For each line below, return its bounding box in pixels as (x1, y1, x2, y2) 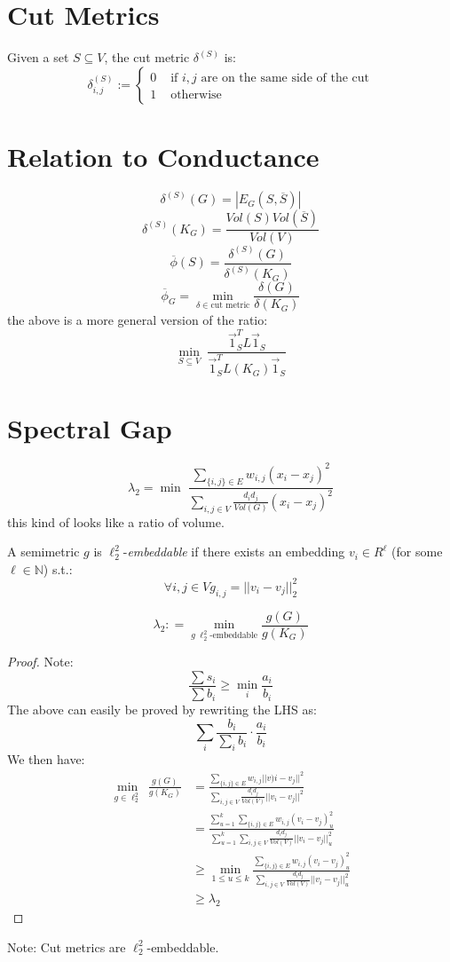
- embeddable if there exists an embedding (122, 542, 345, 561)
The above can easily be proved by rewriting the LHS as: (7, 700, 317, 719)
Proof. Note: (7, 652, 74, 671)
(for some (391, 542, 443, 561)
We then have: (7, 750, 85, 769)
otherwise (170, 88, 222, 101)
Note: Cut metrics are (7, 937, 126, 956)
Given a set (7, 48, 69, 67)
